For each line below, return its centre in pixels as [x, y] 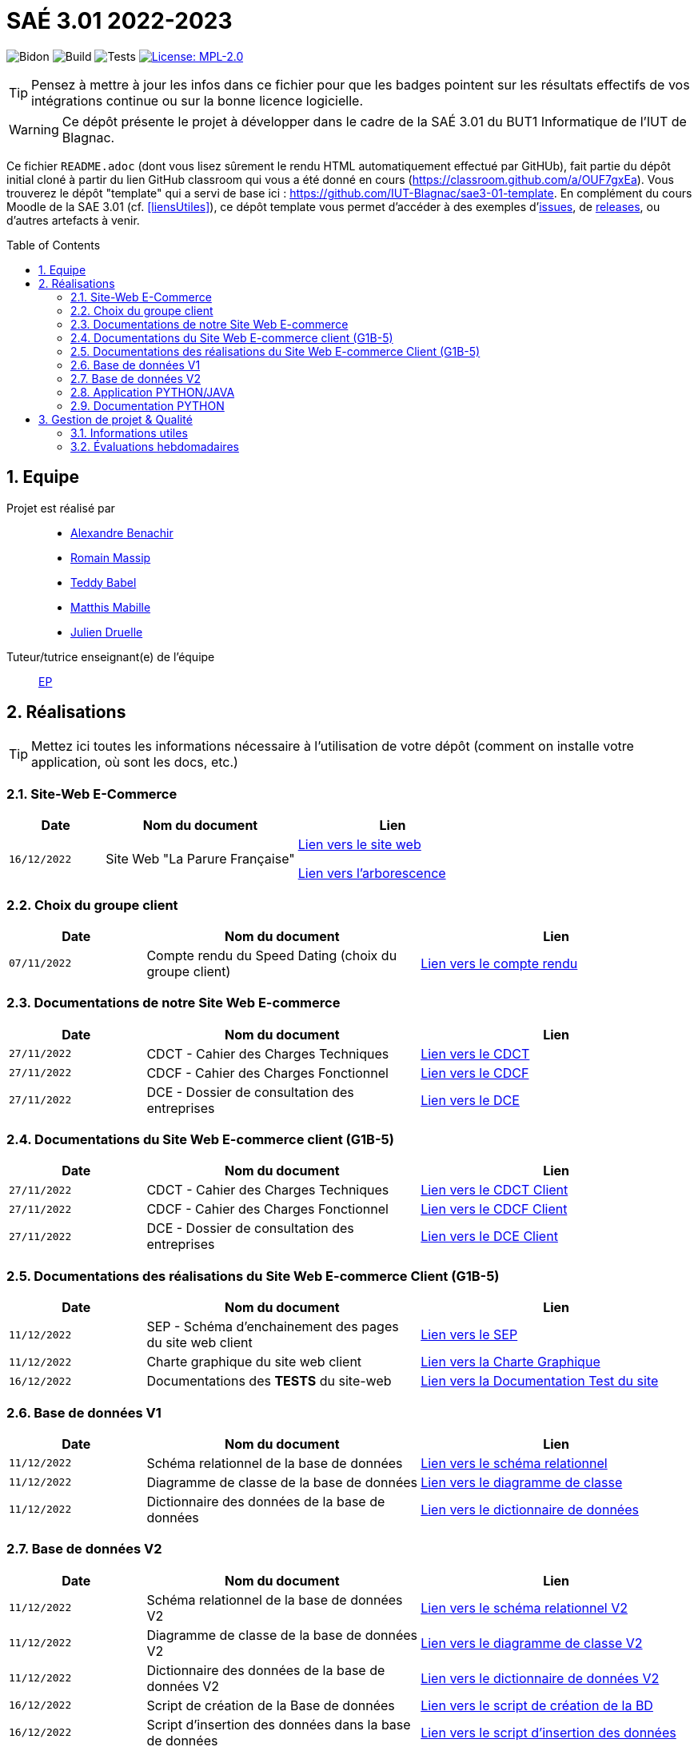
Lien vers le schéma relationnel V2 [524, 1607]
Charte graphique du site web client [254, 1362]
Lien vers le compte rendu [499, 963]
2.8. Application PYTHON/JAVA [153, 392]
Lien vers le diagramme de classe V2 [532, 1643]
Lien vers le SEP [469, 1335]
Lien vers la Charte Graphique [511, 1362]
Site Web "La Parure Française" [200, 859]
